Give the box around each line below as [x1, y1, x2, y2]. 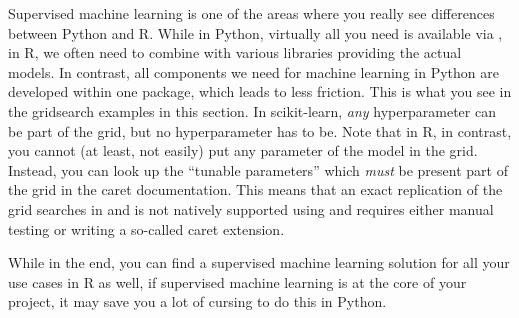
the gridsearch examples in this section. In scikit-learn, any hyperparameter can [8, 100, 496, 121]
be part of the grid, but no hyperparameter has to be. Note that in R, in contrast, [8, 120, 512, 141]
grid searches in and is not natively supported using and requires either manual [8, 198, 494, 219]
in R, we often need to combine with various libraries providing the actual [8, 42, 462, 63]
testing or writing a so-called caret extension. [8, 218, 285, 239]
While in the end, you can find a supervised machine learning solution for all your [8, 252, 510, 273]
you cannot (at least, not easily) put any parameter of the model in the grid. [8, 140, 478, 161]
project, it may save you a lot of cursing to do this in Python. [8, 291, 387, 312]
